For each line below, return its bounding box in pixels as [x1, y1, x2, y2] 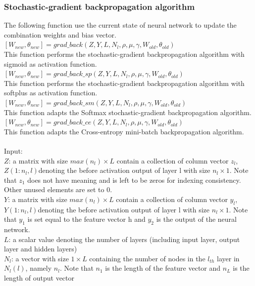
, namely [25, 263, 52, 273]
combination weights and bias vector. [4, 29, 116, 40]
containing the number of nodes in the [89, 253, 205, 263]
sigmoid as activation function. [4, 58, 97, 69]
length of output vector [4, 273, 75, 283]
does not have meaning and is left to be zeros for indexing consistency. [27, 174, 241, 185]
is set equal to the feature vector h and [27, 214, 146, 224]
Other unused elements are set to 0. [4, 184, 112, 195]
